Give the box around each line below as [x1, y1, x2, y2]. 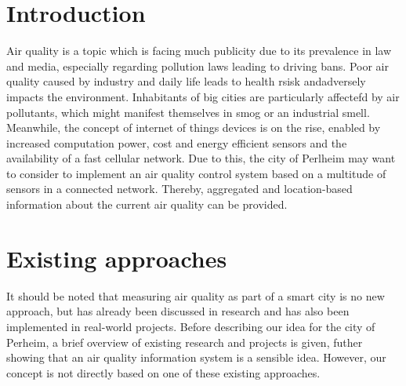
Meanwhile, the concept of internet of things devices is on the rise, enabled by [6, 119, 381, 136]
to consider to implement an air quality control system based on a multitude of [6, 165, 386, 181]
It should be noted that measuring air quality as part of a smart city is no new [6, 287, 385, 304]
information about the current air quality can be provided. [6, 196, 288, 213]
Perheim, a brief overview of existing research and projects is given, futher [6, 333, 363, 350]
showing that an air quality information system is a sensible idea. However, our [6, 349, 386, 366]
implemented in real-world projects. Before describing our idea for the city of [6, 318, 375, 334]
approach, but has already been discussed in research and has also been [6, 303, 350, 319]
